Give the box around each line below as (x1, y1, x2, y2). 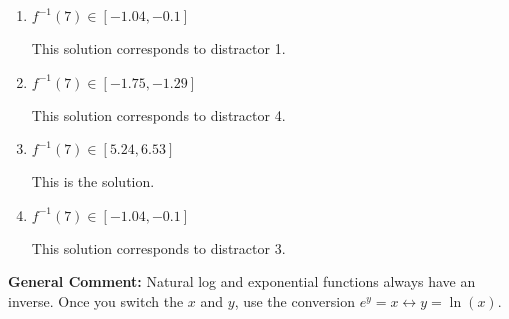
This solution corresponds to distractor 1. (31, 38, 286, 58)
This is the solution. (31, 171, 155, 192)
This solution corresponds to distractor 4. (31, 104, 286, 125)
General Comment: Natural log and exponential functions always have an (8, 271, 476, 292)
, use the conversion (234, 290, 355, 311)
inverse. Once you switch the (8, 290, 184, 311)
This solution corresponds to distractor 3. (31, 237, 286, 258)
